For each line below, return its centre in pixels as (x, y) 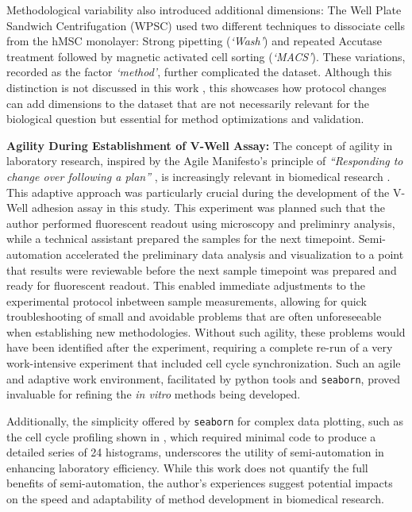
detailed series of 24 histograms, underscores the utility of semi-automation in (195, 452)
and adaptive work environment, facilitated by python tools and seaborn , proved (204, 378)
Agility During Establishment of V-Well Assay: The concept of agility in (200, 145)
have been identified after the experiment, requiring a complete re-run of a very (200, 347)
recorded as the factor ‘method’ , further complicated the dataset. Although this (199, 72)
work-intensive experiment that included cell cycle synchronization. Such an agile (204, 363)
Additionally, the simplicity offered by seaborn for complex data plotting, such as (205, 420)
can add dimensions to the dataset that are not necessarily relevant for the (188, 103)
